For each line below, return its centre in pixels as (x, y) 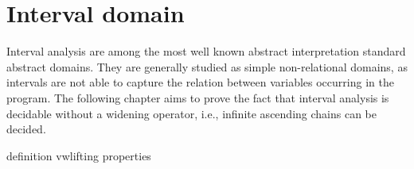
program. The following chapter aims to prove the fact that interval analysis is (198, 97)
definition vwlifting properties (79, 155)
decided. (26, 129)
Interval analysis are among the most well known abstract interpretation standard (206, 51)
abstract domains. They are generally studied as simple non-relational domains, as (207, 66)
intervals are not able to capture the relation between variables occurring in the (200, 82)
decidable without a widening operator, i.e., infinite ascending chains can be (191, 113)
